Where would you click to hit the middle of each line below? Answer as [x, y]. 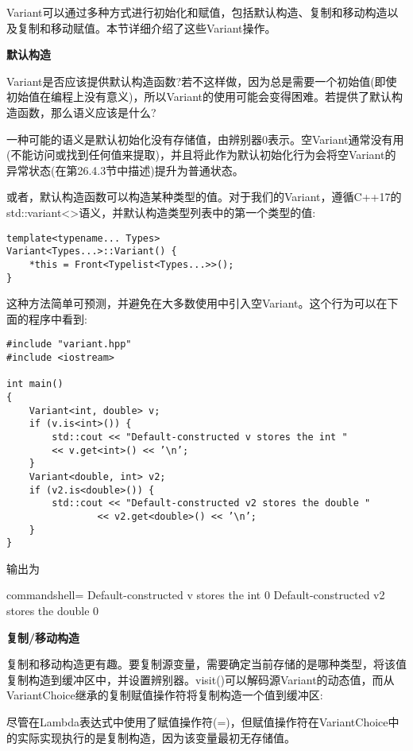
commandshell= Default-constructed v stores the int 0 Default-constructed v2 [196, 595]
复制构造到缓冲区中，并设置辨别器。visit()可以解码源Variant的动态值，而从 [201, 679]
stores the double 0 [53, 611]
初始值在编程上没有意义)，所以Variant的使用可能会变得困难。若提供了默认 [199, 97]
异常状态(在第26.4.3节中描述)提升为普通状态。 [125, 170]
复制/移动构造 [43, 637]
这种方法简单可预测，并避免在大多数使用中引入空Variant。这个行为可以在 [197, 303]
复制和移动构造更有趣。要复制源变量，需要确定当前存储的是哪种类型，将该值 [206, 664]
